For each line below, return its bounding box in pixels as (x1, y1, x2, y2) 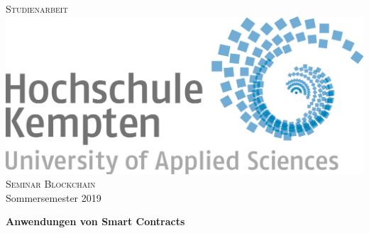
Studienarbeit (6, 1, 68, 16)
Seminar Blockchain (6, 176, 96, 191)
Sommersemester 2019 (6, 190, 101, 205)
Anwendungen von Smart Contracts (6, 214, 185, 229)
